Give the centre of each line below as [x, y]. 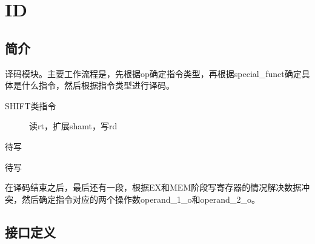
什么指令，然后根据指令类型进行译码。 [98, 85]
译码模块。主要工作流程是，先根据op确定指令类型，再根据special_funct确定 [153, 73]
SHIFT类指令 [31, 105]
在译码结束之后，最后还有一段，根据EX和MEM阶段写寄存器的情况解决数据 [153, 187]
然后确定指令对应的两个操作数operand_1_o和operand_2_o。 [141, 199]
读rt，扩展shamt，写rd [73, 126]
